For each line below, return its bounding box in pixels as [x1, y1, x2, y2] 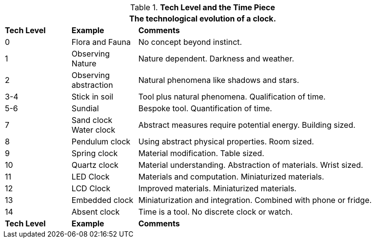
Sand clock [71, 115, 113, 125]
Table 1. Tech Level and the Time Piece [130, 2, 276, 12]
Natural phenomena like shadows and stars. [138, 75, 299, 85]
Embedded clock [71, 195, 134, 205]
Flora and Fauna [71, 37, 131, 47]
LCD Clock [71, 183, 111, 193]
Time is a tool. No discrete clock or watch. [138, 207, 293, 217]
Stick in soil [71, 92, 114, 101]
